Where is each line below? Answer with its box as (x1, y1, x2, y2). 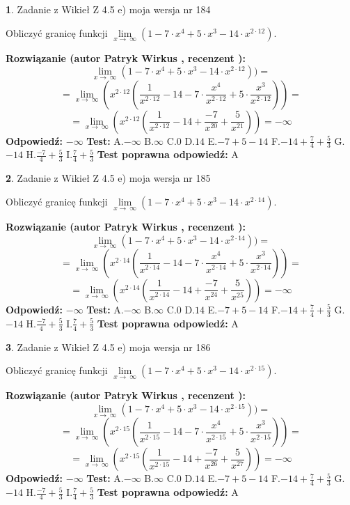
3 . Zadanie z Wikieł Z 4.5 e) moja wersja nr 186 (6, 339, 211, 354)
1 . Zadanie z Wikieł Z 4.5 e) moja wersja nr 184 (6, 2, 211, 16)
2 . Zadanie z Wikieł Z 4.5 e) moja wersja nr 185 (6, 171, 211, 185)
